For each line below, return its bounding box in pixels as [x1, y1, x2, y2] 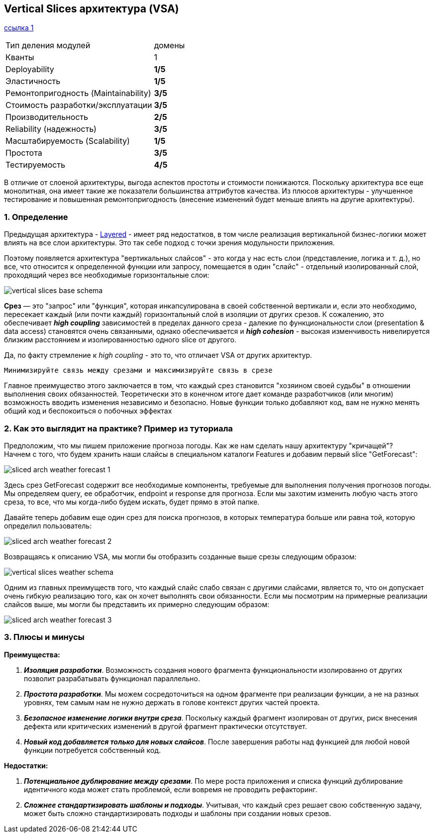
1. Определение [4, 211, 68, 222]
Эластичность [5, 76, 61, 87]
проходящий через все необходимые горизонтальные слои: [4, 271, 210, 280]
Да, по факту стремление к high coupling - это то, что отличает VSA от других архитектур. [4, 351, 312, 360]
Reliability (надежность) [5, 124, 97, 134]
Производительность [5, 112, 88, 122]
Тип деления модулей [5, 40, 91, 51]
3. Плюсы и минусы [4, 632, 85, 642]
